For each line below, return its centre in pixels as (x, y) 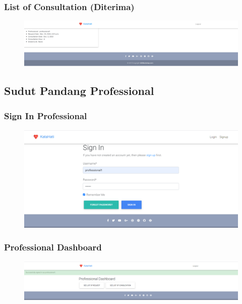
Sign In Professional (46, 115)
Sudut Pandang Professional (79, 91)
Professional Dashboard (53, 247)
